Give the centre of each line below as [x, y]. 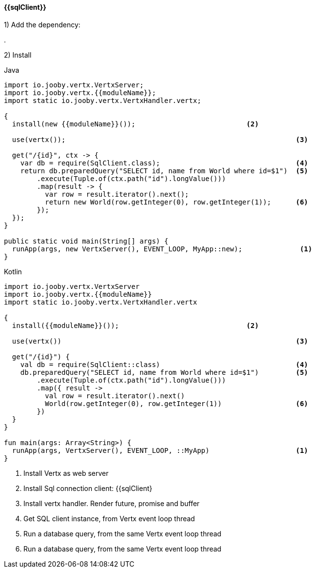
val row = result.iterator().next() [115, 396]
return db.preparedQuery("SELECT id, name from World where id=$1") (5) [164, 171]
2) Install [18, 55]
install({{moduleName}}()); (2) [135, 325]
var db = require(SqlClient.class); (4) [164, 163]
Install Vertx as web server [66, 473]
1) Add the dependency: [42, 24]
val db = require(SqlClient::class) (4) [164, 364]
